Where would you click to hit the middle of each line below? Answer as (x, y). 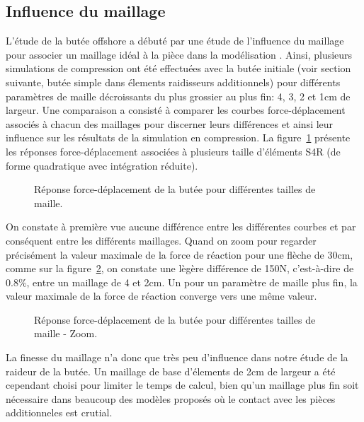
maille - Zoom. (66, 333)
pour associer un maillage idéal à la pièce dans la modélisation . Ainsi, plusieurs (179, 54)
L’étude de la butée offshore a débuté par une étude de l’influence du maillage (175, 41)
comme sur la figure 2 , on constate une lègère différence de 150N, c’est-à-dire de (180, 268)
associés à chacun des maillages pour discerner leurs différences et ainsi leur (170, 123)
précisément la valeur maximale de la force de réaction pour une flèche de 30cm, (180, 254)
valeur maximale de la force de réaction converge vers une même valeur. (161, 296)
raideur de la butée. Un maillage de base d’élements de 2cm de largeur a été (171, 371)
